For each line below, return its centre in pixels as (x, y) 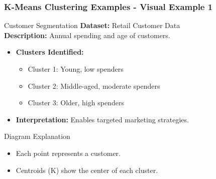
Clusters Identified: (50, 52)
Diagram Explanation (37, 136)
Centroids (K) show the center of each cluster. (87, 170)
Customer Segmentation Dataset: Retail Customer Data (92, 25)
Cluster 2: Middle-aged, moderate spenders (94, 85)
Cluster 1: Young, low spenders (76, 69)
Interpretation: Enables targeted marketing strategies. (102, 119)
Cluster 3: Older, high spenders (76, 103)
